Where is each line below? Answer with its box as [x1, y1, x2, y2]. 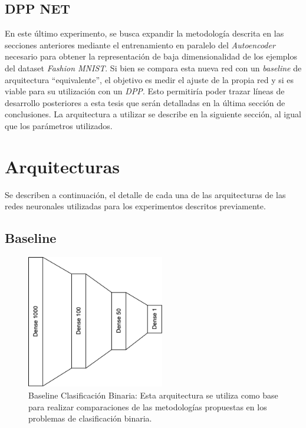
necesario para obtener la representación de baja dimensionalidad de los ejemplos [5, 50, 298, 62]
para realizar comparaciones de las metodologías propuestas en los [28, 400, 267, 413]
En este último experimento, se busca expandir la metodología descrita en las [5, 27, 284, 39]
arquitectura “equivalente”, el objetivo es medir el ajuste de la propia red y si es [5, 73, 294, 85]
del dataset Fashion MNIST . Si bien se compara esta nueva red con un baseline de [5, 61, 302, 74]
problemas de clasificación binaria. [28, 412, 152, 424]
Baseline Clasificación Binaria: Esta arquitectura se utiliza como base [28, 389, 278, 401]
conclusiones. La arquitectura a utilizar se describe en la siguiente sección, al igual [5, 108, 301, 120]
